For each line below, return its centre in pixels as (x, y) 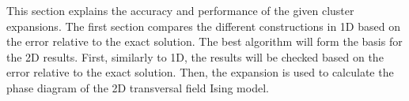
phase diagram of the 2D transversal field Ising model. (138, 87)
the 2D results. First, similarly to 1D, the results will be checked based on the (195, 56)
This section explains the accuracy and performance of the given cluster (180, 10)
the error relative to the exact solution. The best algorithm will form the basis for (204, 41)
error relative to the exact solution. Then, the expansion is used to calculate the (200, 72)
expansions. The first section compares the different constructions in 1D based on (203, 26)
